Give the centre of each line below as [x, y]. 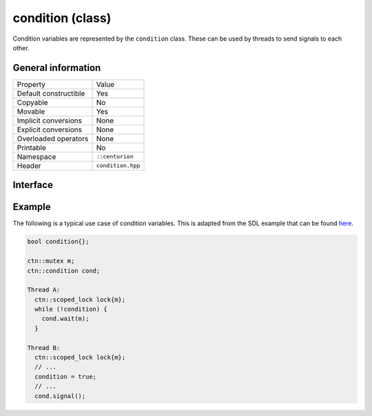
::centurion [115, 157]
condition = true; [65, 376]
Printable [31, 147]
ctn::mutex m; [51, 261]
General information [57, 68]
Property [31, 84]
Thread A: [44, 290]
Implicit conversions [50, 121]
